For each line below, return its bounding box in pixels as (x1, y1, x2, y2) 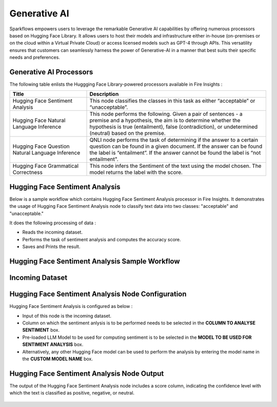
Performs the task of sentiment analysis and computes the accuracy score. (22, 236, 182, 242)
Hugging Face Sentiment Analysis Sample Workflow (9, 257, 180, 266)
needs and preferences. (9, 54, 60, 61)
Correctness (12, 169, 43, 176)
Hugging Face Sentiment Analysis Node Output (9, 369, 164, 378)
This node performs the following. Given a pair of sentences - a (89, 110, 243, 118)
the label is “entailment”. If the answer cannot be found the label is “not (89, 149, 261, 157)
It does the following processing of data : (9, 220, 96, 226)
